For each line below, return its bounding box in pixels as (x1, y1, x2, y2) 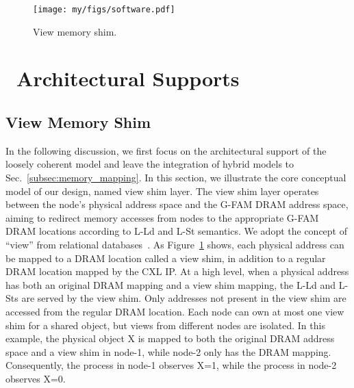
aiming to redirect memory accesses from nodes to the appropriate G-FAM (5, 210, 319, 224)
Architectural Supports (16, 64, 240, 92)
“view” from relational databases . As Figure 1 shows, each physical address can (5, 237, 344, 251)
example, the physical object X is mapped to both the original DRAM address (5, 331, 335, 346)
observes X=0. (5, 371, 66, 385)
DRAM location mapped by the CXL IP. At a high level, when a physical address (5, 264, 349, 279)
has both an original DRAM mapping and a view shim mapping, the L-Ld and (5, 277, 336, 292)
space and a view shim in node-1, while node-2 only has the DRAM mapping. (5, 344, 331, 359)
